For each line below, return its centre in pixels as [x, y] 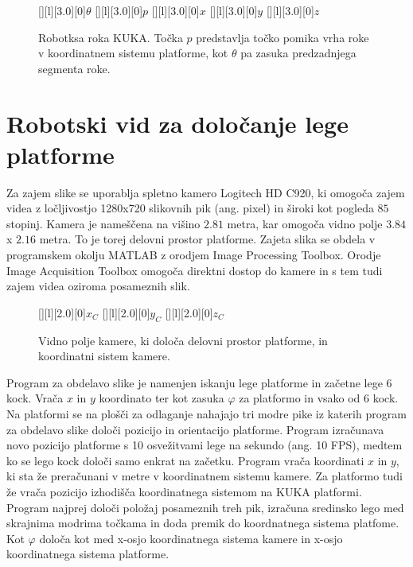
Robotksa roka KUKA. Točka [111, 37]
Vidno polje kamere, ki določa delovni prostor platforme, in [183, 340]
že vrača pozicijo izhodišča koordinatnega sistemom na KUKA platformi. [184, 491]
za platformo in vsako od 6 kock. [319, 398]
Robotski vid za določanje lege [177, 123]
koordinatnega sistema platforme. [88, 554]
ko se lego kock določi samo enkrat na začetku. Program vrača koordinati [185, 460]
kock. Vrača [35, 398]
